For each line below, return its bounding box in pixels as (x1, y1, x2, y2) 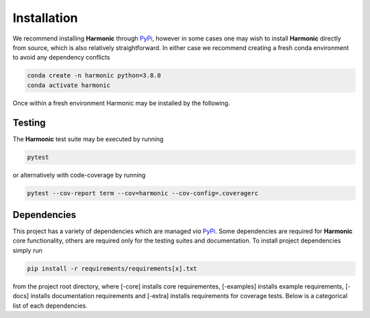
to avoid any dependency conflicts (12, 53, 110, 62)
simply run (12, 246, 42, 254)
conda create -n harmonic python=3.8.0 (27, 72, 161, 79)
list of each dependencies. (12, 302, 88, 310)
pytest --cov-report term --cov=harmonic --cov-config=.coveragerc (27, 189, 259, 197)
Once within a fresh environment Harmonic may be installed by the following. (12, 99, 230, 107)
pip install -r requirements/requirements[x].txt (27, 265, 197, 272)
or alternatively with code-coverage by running (12, 171, 146, 179)
